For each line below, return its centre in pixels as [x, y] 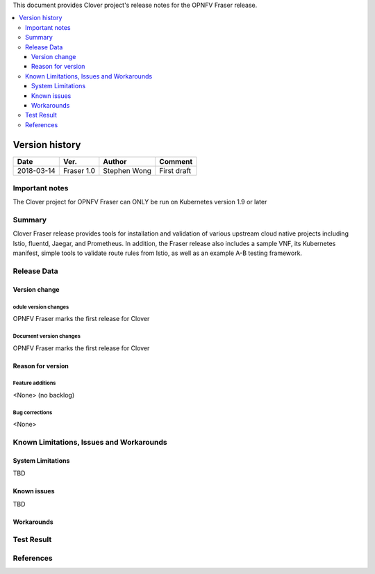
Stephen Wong [127, 170]
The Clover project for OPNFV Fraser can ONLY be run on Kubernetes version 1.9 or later [140, 202]
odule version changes [41, 307]
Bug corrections [33, 412]
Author [115, 161]
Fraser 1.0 [80, 170]
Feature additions [34, 383]
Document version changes [47, 336]
